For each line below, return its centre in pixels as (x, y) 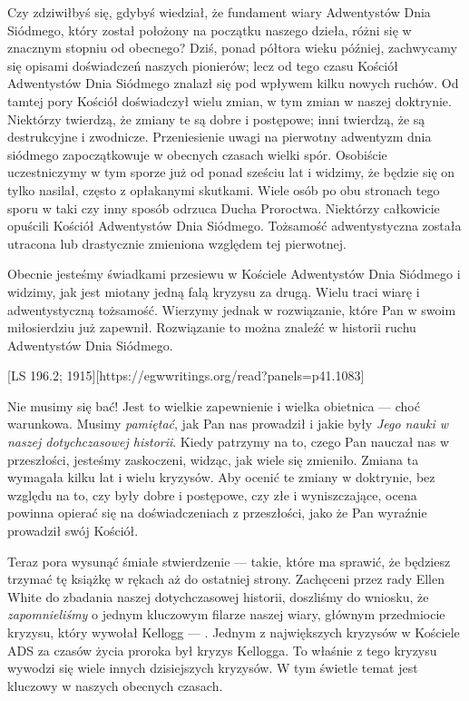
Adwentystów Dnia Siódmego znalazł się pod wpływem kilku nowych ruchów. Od (233, 83)
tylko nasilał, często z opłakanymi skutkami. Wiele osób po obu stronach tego (224, 189)
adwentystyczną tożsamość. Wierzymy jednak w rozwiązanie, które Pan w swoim (232, 309)
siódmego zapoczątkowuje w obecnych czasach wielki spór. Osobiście (197, 154)
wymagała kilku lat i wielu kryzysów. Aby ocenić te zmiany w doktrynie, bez (221, 477)
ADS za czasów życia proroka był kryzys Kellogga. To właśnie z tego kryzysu (222, 650)
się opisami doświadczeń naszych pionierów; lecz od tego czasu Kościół (203, 65)
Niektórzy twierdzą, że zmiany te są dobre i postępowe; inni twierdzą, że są (216, 118)
